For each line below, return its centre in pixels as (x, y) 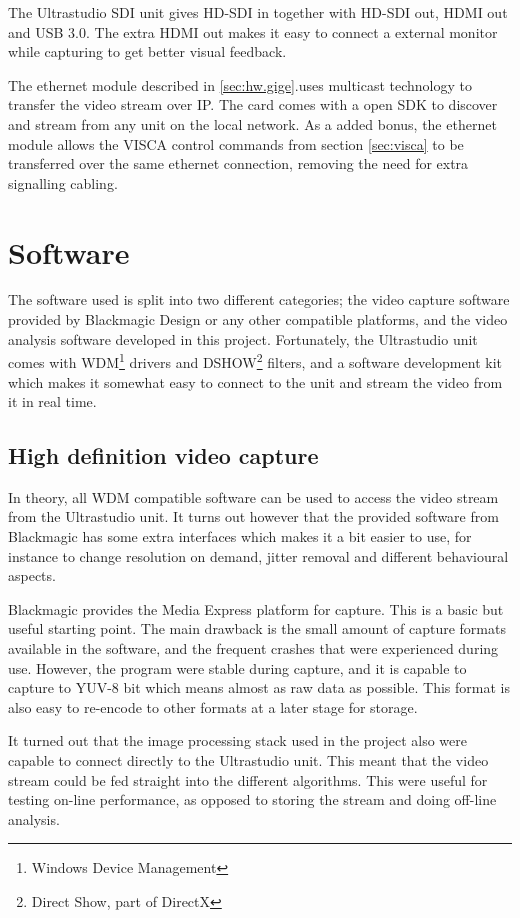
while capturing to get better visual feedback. (147, 51)
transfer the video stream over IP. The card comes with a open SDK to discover (253, 104)
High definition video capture (163, 455)
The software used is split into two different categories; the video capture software (259, 299)
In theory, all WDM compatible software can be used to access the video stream (253, 496)
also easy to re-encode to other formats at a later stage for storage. (213, 706)
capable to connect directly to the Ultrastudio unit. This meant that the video (248, 760)
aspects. (32, 575)
